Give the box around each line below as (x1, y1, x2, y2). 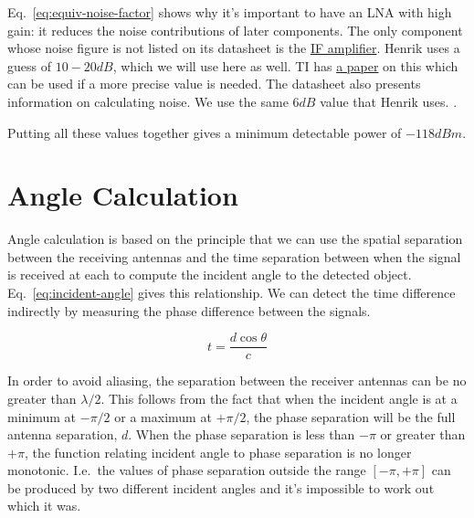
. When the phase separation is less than (128, 425, 355, 444)
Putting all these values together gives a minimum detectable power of (7, 122, 402, 142)
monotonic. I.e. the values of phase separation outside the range (7, 460, 366, 480)
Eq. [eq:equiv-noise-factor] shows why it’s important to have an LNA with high (7, 3, 452, 21)
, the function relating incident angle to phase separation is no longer (24, 442, 412, 461)
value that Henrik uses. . (320, 91, 458, 111)
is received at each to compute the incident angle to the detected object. (7, 265, 412, 284)
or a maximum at (114, 407, 212, 426)
